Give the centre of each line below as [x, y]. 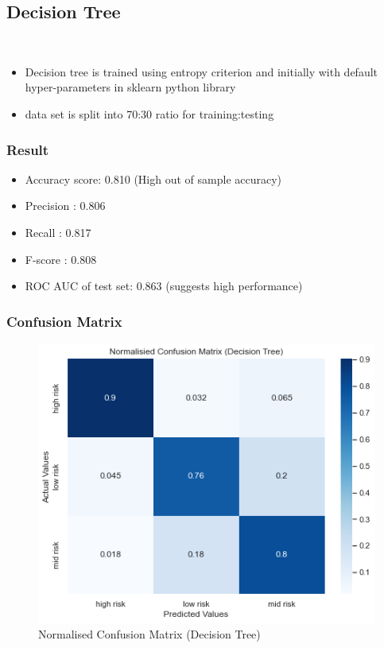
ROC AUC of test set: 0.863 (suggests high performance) [164, 286]
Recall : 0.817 [58, 232]
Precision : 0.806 [65, 206]
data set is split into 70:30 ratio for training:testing [149, 113]
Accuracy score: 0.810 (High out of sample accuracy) [153, 178]
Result [28, 149]
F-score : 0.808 [61, 259]
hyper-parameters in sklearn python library [130, 87]
